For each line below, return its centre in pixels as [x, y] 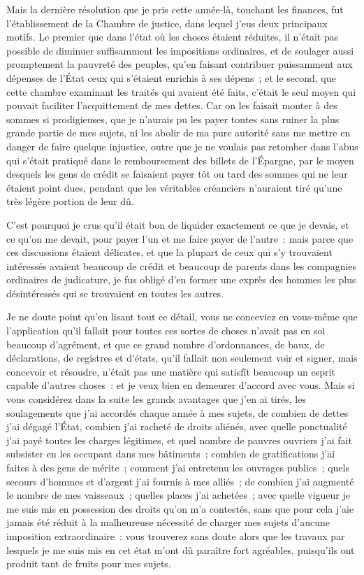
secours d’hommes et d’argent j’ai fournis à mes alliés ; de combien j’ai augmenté [180, 481]
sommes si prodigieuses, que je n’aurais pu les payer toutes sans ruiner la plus [173, 119]
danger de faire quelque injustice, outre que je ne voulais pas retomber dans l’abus [182, 146]
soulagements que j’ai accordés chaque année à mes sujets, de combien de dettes [177, 412]
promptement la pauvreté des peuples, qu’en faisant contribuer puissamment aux [180, 64]
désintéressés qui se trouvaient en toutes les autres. [115, 293]
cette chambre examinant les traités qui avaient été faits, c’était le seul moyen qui [181, 91]
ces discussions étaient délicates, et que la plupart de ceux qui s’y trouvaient [169, 252]
